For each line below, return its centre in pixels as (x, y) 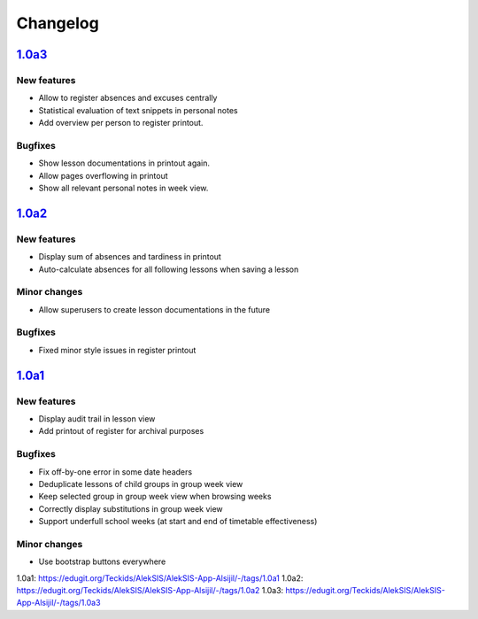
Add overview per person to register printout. (121, 123)
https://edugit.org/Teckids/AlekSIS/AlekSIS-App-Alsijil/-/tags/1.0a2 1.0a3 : (150, 591)
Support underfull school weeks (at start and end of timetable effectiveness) (178, 522)
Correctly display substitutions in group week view (131, 508)
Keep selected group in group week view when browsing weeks (155, 497)
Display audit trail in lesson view (97, 419)
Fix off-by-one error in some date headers (116, 472)
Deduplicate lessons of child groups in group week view (141, 484)
